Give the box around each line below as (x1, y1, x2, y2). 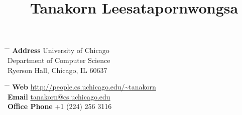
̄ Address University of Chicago (8, 45, 109, 55)
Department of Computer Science (8, 54, 110, 65)
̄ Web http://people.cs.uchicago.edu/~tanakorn (8, 81, 156, 92)
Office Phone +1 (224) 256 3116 (8, 101, 112, 111)
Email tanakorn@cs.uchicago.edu (8, 91, 110, 101)
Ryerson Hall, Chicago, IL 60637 (8, 64, 107, 75)
